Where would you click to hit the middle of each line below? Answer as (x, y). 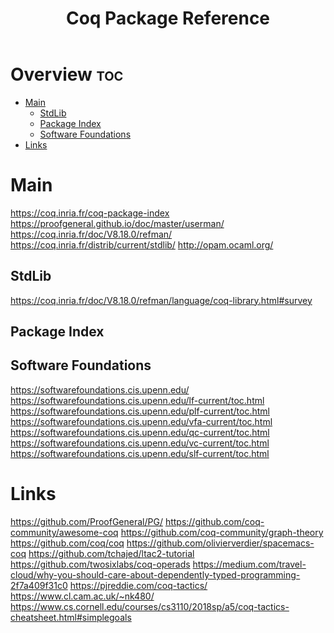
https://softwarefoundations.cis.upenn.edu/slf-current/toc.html (140, 453)
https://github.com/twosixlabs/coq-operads (100, 564)
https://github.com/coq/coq (67, 543)
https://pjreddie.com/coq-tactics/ (138, 585)
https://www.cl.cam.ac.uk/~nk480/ (82, 596)
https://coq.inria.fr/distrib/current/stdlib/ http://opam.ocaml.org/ (142, 244)
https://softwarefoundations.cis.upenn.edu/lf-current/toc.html (137, 400)
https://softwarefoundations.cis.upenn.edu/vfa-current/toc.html (141, 421)
